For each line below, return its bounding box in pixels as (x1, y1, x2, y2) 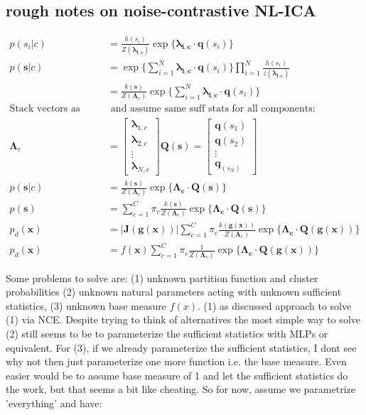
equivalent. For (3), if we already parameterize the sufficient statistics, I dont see (6, 340, 357, 355)
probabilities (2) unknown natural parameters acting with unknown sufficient (6, 284, 342, 299)
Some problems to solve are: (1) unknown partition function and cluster (6, 270, 318, 285)
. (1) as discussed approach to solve (197, 298, 352, 313)
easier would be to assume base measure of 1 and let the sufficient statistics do (6, 367, 348, 382)
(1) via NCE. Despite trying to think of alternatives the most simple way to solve (6, 312, 360, 327)
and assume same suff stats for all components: (110, 104, 316, 114)
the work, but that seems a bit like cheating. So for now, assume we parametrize (6, 382, 355, 397)
